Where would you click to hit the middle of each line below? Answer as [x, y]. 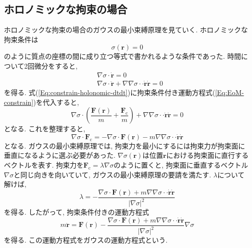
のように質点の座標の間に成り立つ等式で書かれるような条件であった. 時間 [123, 56]
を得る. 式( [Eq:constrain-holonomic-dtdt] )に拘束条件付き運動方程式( [110, 92]
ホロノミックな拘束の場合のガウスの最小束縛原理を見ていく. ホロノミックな [126, 30]
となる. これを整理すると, [45, 129]
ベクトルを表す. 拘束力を [44, 165]
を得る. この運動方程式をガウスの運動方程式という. [86, 240]
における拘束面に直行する [207, 155]
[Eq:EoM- [229, 92]
